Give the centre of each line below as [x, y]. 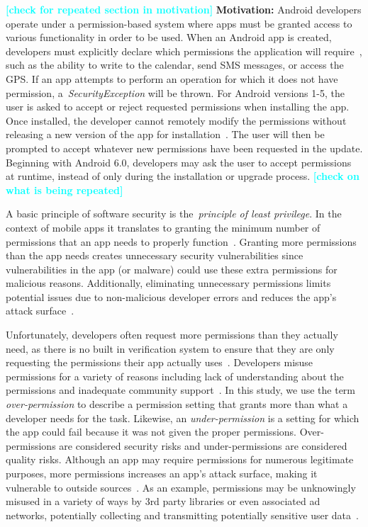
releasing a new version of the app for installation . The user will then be [165, 134]
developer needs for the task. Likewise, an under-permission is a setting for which [183, 418]
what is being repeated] [65, 189]
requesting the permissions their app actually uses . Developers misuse [160, 362]
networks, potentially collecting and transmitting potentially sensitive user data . [182, 515]
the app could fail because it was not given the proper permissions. [151, 432]
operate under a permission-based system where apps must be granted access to [179, 23]
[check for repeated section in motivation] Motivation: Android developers [184, 9]
